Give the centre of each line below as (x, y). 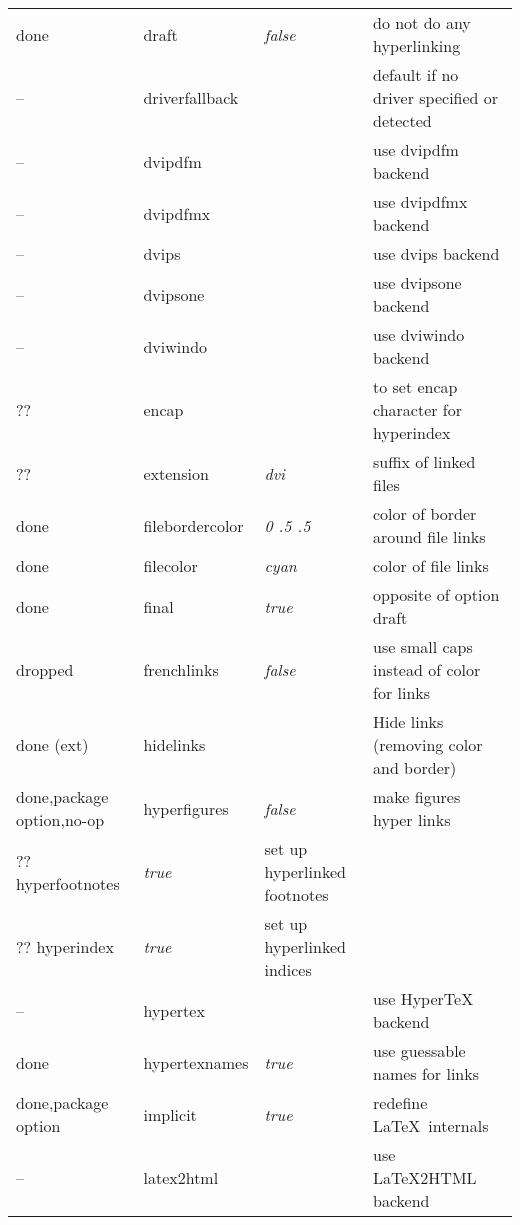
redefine (400, 1102)
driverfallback (191, 97)
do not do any (422, 22)
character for (418, 409)
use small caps (423, 646)
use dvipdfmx (420, 201)
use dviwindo (419, 334)
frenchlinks (181, 669)
